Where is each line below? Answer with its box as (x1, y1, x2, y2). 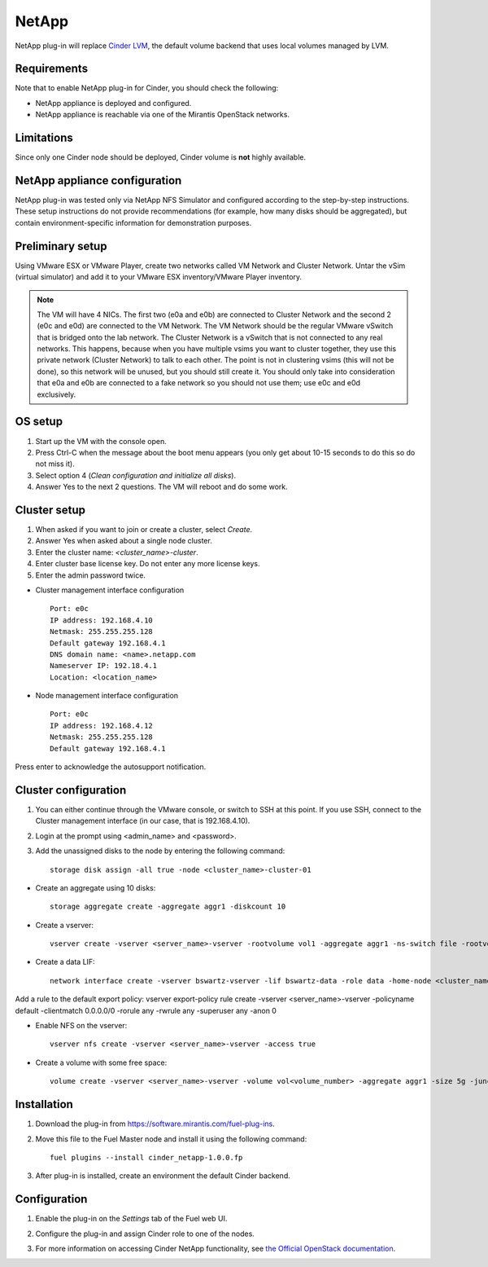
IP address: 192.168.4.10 (50, 615, 154, 625)
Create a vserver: (35, 920, 94, 930)
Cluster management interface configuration (35, 585, 185, 595)
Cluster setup (15, 503, 85, 517)
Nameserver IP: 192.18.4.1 (50, 661, 158, 671)
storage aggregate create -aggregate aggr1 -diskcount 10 (50, 902, 286, 912)
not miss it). (35, 459, 75, 469)
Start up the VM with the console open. (35, 436, 167, 446)
